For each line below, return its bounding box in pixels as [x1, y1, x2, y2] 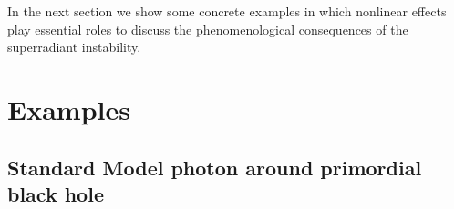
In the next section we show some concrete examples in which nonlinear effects [7, 2, 447, 20]
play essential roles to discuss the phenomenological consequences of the [7, 19, 408, 38]
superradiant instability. [7, 37, 141, 56]
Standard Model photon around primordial [7, 153, 422, 181]
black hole [7, 179, 104, 207]
